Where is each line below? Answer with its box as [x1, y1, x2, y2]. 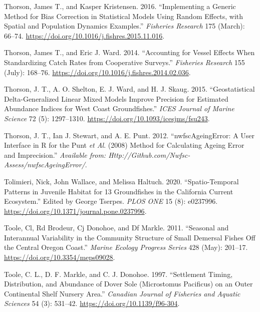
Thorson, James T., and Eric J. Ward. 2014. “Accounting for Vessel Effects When [4, 47, 255, 58]
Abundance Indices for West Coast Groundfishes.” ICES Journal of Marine [4, 103, 234, 114]
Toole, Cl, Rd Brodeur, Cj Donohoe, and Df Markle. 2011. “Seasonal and [4, 222, 229, 233]
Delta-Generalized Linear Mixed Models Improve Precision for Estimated [4, 93, 228, 104]
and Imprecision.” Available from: [4, 149, 106, 160]
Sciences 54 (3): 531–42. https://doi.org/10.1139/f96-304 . [4, 298, 180, 308]
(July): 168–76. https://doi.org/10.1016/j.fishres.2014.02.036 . [4, 67, 191, 77]
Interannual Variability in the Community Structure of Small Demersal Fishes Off [4, 232, 255, 242]
